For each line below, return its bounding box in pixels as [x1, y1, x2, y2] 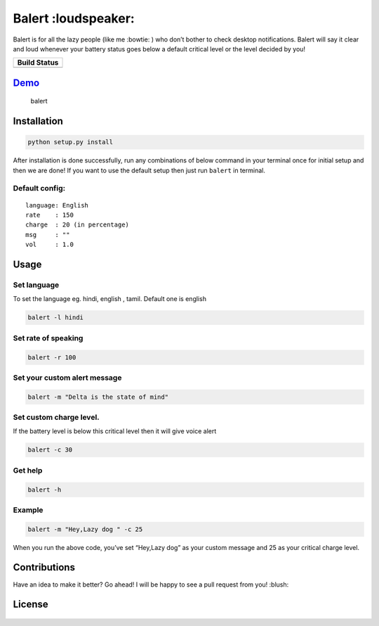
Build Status [17, 58, 59, 68]
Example [13, 505, 44, 515]
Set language [13, 280, 60, 290]
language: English [25, 201, 89, 209]
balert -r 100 [27, 353, 77, 362]
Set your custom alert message [13, 373, 122, 383]
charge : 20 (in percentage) [25, 221, 130, 229]
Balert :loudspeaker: [13, 11, 135, 26]
